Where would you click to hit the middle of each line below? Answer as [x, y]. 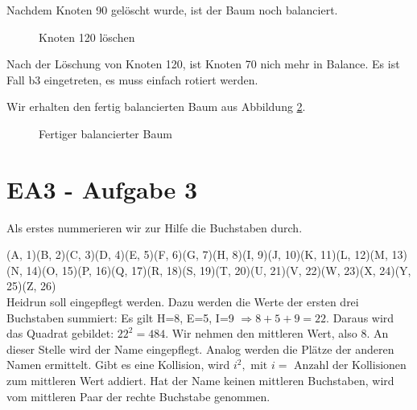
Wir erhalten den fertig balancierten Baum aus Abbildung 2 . [156, 107]
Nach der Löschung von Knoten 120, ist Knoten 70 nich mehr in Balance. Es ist [203, 64]
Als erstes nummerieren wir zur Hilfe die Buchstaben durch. [155, 227]
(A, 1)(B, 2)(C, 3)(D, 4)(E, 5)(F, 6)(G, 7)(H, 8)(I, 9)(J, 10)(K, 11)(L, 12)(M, [197, 254]
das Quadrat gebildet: [60, 333]
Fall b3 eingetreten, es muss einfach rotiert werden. [132, 79]
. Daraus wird [360, 317]
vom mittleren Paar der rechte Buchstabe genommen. [138, 396]
